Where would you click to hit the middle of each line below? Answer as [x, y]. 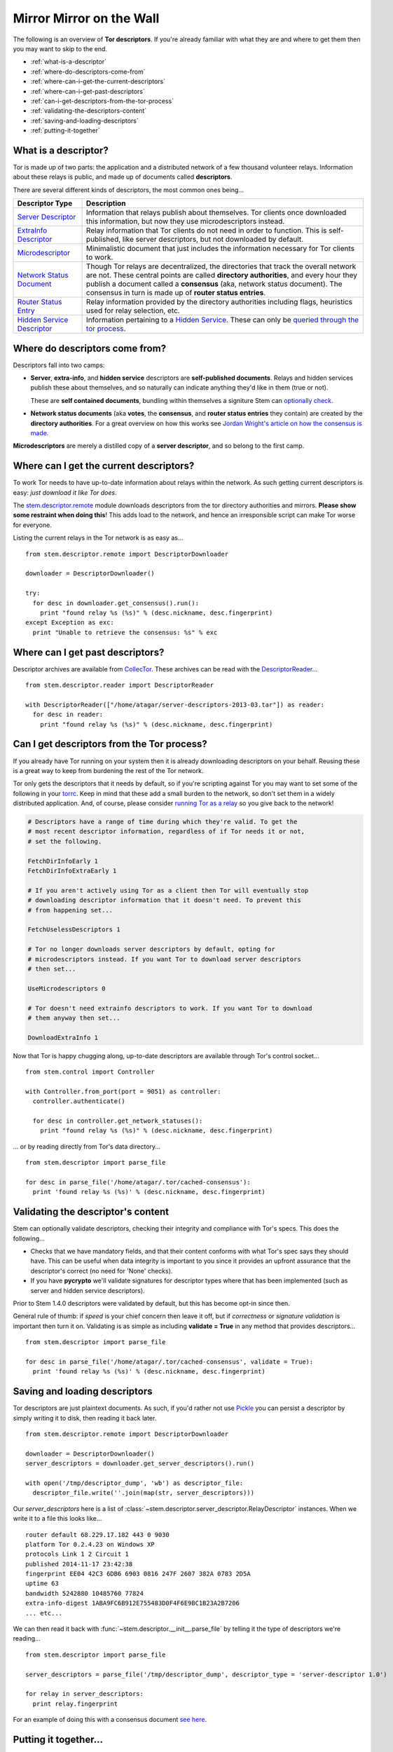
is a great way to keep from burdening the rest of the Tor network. [108, 770]
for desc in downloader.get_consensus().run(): [116, 603]
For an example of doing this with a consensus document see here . [110, 1720]
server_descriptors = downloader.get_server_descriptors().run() [140, 1464]
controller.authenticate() [79, 1101]
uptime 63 [42, 1583]
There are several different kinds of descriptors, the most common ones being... [129, 190]
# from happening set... [70, 910]
